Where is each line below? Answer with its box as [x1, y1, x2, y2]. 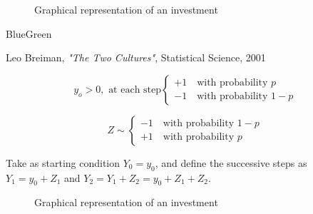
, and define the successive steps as [155, 155, 307, 170]
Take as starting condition [6, 155, 120, 170]
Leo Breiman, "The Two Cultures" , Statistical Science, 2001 [6, 50, 266, 65]
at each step [108, 84, 162, 95]
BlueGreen [6, 26, 52, 41]
